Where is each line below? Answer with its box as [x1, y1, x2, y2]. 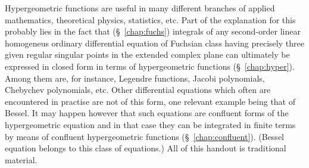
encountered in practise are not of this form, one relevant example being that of [5, 95, 296, 107]
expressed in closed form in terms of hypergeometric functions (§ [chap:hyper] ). [5, 60, 295, 72]
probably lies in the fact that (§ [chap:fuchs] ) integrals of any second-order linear [5, 25, 301, 38]
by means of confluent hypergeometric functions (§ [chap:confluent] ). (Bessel [5, 130, 284, 142]
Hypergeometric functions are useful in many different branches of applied [5, 2, 275, 14]
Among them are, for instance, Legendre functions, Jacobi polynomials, [5, 71, 265, 84]
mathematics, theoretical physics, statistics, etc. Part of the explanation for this [5, 13, 296, 26]
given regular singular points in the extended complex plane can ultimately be [5, 48, 290, 61]
